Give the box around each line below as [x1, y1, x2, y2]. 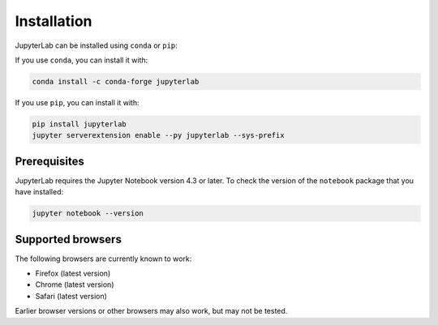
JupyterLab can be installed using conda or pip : [15, 41, 178, 50]
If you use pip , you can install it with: [15, 97, 140, 107]
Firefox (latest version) [35, 268, 111, 279]
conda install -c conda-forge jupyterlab [32, 77, 200, 86]
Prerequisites [15, 154, 84, 168]
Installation [15, 12, 92, 30]
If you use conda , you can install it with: [15, 55, 148, 65]
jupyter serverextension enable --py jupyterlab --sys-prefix [32, 130, 285, 140]
